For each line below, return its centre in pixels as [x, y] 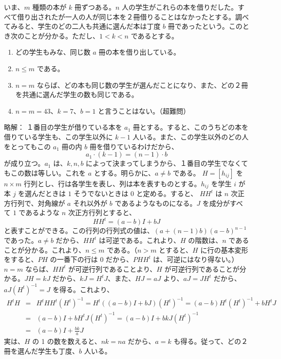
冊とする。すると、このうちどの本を [191, 127]
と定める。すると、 [167, 193]
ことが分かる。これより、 [45, 249]
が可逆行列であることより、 [112, 269]
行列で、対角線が [38, 203]
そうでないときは [101, 193]
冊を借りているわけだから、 [134, 146]
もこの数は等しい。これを [45, 172]
